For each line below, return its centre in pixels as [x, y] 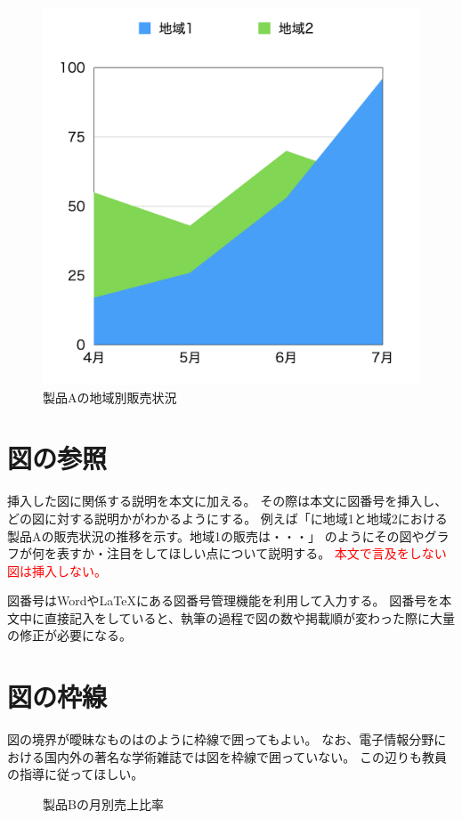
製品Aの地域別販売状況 [110, 397]
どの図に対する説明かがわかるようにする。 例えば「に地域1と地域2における [227, 518]
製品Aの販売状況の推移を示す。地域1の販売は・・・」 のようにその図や [216, 535]
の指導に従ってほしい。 [76, 774]
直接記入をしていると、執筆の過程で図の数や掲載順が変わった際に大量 [250, 617]
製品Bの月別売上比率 [103, 803]
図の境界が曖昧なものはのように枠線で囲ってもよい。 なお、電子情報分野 [221, 739]
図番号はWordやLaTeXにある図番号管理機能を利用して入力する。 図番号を [223, 600]
